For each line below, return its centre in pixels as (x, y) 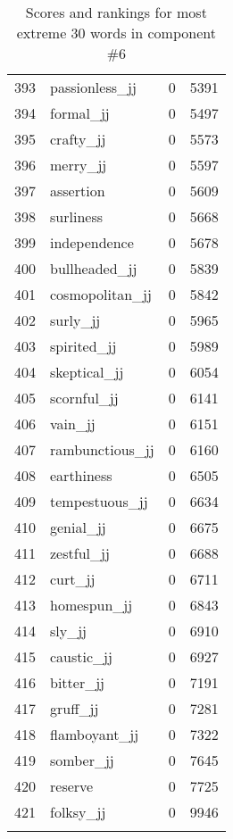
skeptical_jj (87, 372)
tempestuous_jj (99, 501)
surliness (76, 216)
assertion (78, 191)
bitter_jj (77, 682)
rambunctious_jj (102, 449)
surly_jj (75, 320)
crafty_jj (78, 139)
